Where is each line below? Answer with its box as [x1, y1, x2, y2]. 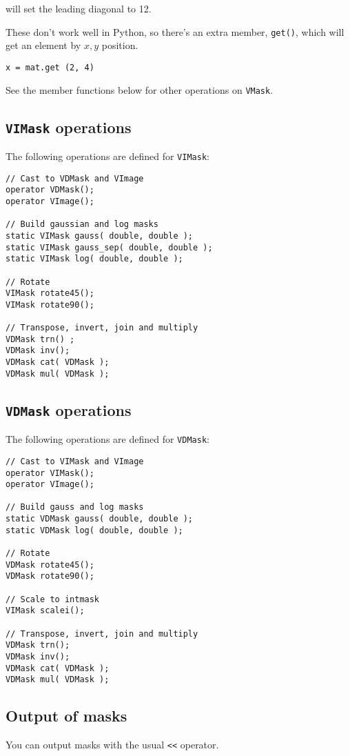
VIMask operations [6, 116, 132, 137]
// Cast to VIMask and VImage [6, 456, 144, 466]
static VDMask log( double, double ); [6, 525, 183, 535]
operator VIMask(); [6, 468, 94, 478]
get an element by [6, 38, 81, 52]
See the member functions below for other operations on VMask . [6, 82, 274, 97]
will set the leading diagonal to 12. [6, 1, 152, 15]
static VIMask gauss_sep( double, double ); [6, 242, 213, 252]
